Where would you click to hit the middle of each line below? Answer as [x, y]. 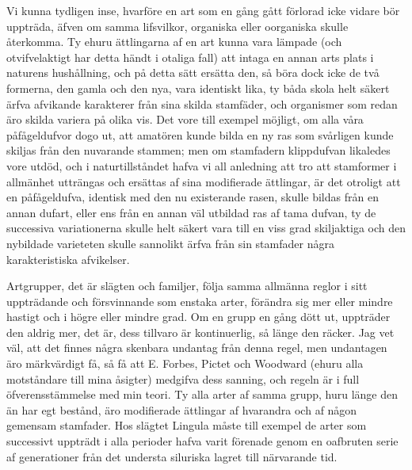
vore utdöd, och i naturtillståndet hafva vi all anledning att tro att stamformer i [202, 165]
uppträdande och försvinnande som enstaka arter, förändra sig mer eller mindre [200, 301]
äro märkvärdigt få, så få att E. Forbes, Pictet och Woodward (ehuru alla [185, 363]
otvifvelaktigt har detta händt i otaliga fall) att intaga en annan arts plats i [190, 57]
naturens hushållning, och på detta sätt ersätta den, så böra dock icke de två [193, 73]
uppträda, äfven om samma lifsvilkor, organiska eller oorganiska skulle [177, 26]
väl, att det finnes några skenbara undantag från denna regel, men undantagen [197, 348]
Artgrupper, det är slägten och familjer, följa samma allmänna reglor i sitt [187, 286]
